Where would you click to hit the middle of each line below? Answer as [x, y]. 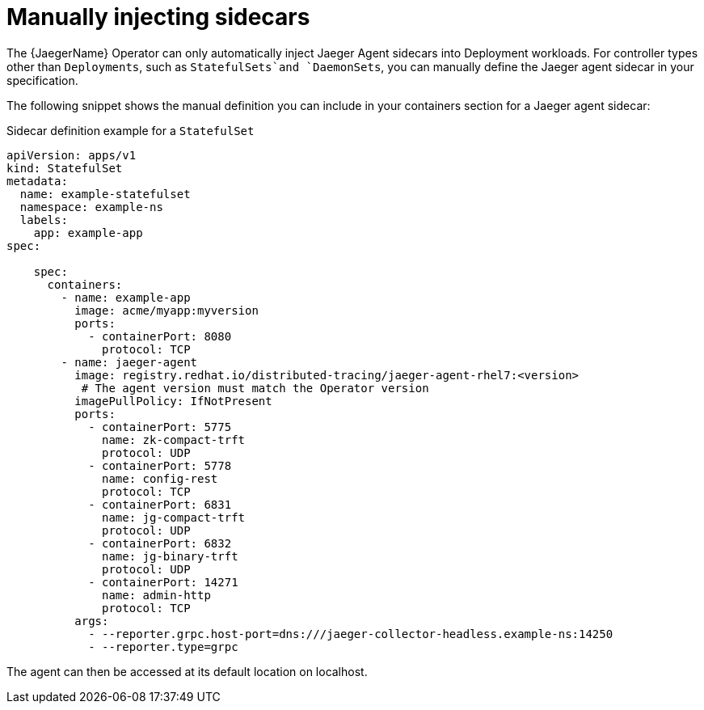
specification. [42, 80]
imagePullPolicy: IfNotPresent [173, 401]
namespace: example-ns [91, 207]
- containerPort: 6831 [160, 504]
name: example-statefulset [105, 194]
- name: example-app [126, 297]
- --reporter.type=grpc [163, 647]
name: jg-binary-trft [170, 556]
